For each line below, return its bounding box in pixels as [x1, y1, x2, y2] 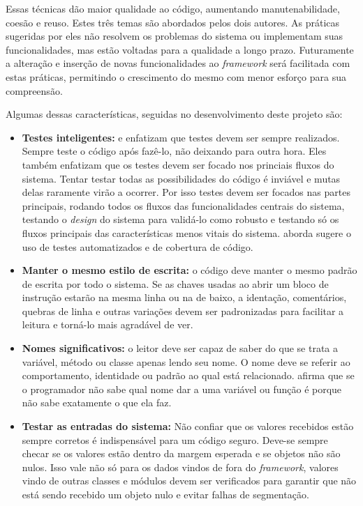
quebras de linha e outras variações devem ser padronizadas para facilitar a [22, 303, 344, 318]
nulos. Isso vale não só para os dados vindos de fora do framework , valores [22, 459, 339, 474]
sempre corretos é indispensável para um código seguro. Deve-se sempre [22, 432, 328, 447]
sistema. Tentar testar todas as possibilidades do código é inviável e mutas [22, 171, 341, 185]
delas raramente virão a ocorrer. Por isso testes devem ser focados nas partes [22, 185, 350, 199]
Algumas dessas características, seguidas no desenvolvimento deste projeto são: [6, 107, 343, 121]
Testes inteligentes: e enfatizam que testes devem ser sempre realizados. [22, 130, 340, 144]
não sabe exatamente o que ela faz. [22, 395, 172, 410]
